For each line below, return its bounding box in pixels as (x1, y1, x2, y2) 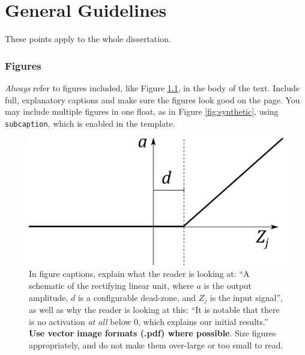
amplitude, (29, 291, 68, 303)
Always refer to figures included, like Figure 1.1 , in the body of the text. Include (5, 81, 300, 94)
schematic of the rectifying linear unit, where (29, 279, 194, 292)
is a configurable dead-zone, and (77, 291, 196, 303)
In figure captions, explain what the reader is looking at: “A (29, 267, 250, 280)
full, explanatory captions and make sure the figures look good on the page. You (5, 93, 300, 106)
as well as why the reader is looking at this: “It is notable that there (29, 303, 280, 316)
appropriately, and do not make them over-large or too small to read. (29, 338, 283, 351)
